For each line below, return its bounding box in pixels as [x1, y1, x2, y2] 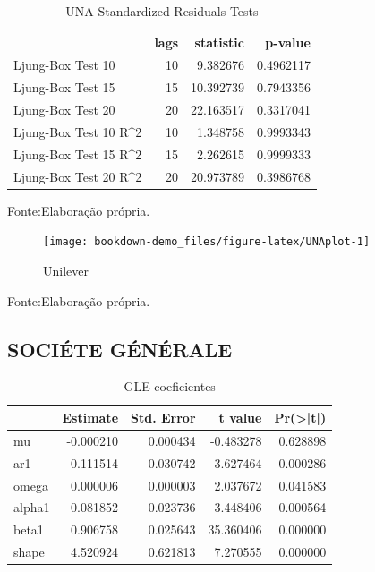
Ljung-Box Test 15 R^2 [13, 144, 142, 163]
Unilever [43, 261, 89, 279]
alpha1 [13, 498, 50, 517]
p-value [265, 32, 311, 51]
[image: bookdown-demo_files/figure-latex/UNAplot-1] [43, 235, 371, 249]
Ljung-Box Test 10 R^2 [13, 122, 142, 141]
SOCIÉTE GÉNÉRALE [7, 335, 233, 363]
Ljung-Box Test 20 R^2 [13, 166, 142, 185]
